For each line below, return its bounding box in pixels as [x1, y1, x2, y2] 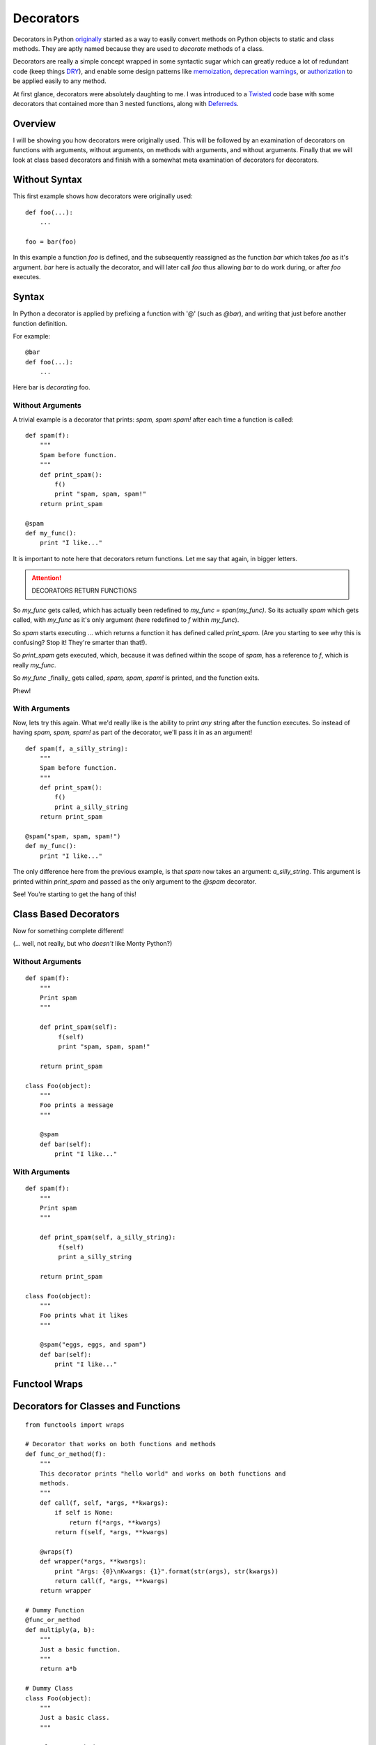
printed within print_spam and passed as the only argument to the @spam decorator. [13, 877, 257, 886]
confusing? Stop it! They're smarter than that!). [13, 639, 148, 647]
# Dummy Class [25, 1684, 73, 1693]
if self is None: [54, 1508, 114, 1517]
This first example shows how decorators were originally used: [13, 192, 193, 200]
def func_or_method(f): [25, 1450, 107, 1458]
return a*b [39, 1665, 77, 1673]
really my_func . [13, 660, 56, 669]
